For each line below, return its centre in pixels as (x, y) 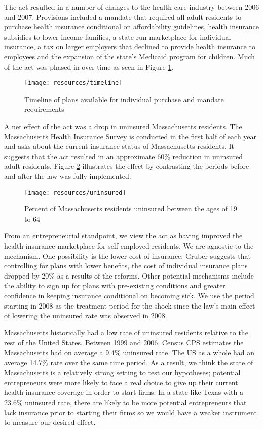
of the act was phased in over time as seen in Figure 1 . (89, 66)
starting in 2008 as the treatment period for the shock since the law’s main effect (130, 305)
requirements (44, 109)
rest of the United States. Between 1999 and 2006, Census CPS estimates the (124, 342)
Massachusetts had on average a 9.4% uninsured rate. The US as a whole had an (129, 352)
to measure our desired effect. (50, 422)
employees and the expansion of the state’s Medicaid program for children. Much (130, 56)
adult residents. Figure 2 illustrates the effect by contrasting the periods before (127, 166)
